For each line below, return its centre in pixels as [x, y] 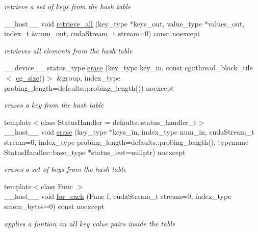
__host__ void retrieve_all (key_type [66, 23]
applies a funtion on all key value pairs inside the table [90, 223]
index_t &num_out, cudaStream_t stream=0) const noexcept [102, 33]
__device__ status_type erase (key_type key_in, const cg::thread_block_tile [128, 68]
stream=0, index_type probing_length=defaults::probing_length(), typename [126, 141]
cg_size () [30, 77]
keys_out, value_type [167, 23]
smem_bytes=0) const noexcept [54, 206]
